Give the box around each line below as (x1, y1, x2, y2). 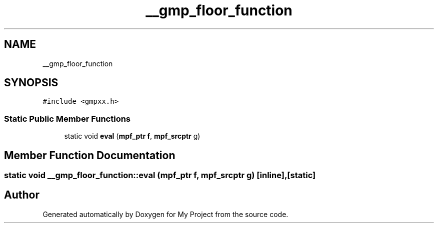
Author (4, 189, 39, 202)
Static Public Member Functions (4, 113, 131, 124)
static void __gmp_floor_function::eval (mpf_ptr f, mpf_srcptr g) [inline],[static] (4, 170, 316, 181)
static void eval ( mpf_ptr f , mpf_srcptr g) (64, 132, 200, 141)
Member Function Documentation (4, 149, 175, 162)
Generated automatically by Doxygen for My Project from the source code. (42, 210, 288, 219)
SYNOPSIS (4, 76, 58, 89)
